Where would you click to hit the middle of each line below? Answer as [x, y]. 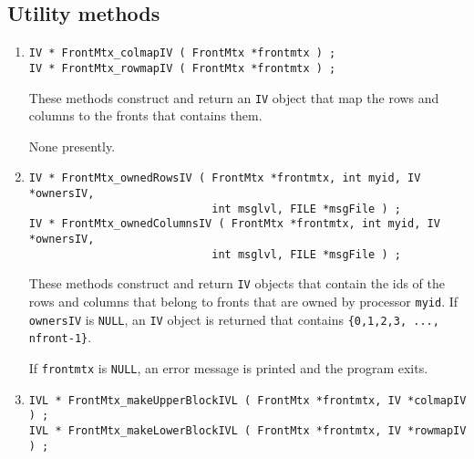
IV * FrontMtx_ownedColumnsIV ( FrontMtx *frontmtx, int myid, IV [234, 224]
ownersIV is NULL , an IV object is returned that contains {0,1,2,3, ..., [234, 319]
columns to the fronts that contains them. [145, 115]
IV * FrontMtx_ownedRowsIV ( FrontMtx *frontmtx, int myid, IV [225, 178]
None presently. [72, 146]
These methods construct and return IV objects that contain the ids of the [237, 283]
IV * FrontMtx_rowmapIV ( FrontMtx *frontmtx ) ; [182, 68]
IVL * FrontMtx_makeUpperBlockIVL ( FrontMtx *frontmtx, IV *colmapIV [247, 400]
